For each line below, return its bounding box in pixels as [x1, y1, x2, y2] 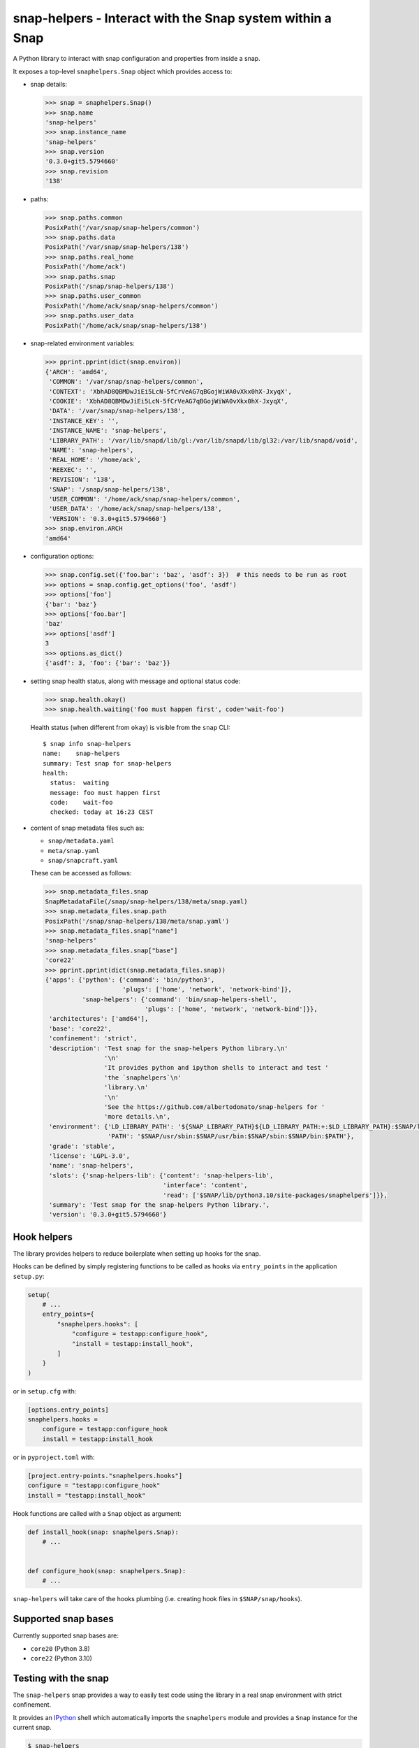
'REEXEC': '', [49, 466, 97, 473]
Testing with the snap [13, 1672, 110, 1684]
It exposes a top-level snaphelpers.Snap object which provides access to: [13, 67, 233, 76]
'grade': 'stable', [49, 1142, 115, 1150]
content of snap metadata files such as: [30, 824, 145, 832]
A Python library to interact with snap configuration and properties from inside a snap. [13, 55, 261, 63]
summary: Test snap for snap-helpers [43, 759, 172, 767]
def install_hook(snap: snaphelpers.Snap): [27, 1528, 179, 1536]
